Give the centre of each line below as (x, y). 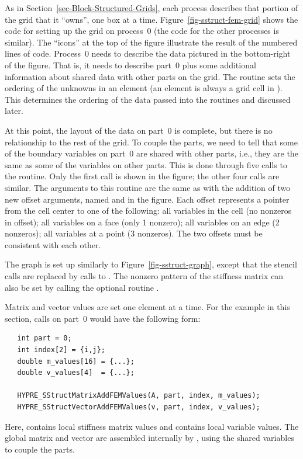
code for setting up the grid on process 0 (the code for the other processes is (142, 31)
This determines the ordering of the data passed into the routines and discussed (148, 99)
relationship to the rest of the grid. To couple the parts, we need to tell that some (151, 142)
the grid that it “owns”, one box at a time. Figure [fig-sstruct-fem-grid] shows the (151, 19)
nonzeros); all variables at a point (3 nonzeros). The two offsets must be (134, 233)
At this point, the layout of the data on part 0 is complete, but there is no (139, 130)
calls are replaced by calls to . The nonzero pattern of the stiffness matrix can (144, 276)
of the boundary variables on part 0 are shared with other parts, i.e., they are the (151, 153)
